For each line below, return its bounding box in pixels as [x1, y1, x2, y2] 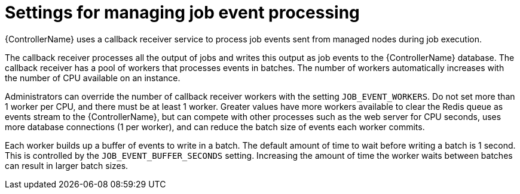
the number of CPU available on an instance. [5, 72, 181, 83]
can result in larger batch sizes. [5, 160, 129, 171]
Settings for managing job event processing [5, 2, 360, 23]
